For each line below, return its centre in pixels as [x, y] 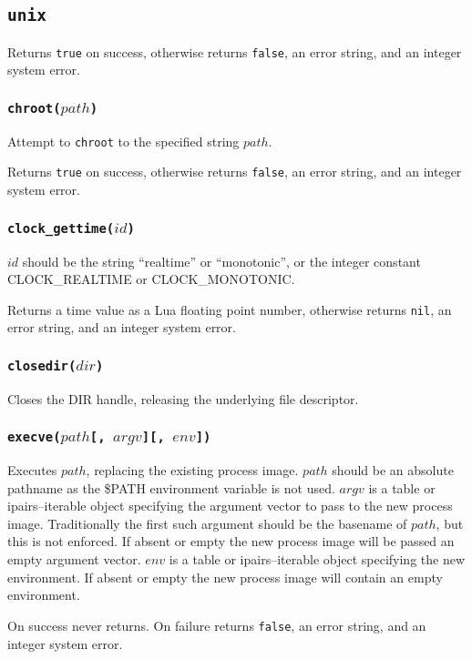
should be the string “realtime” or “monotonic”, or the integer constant [221, 261]
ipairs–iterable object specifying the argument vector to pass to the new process [230, 506]
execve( [34, 437]
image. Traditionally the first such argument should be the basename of [207, 523]
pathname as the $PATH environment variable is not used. [171, 487]
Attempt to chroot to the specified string [123, 141]
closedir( [42, 365]
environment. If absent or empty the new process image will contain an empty [225, 577]
